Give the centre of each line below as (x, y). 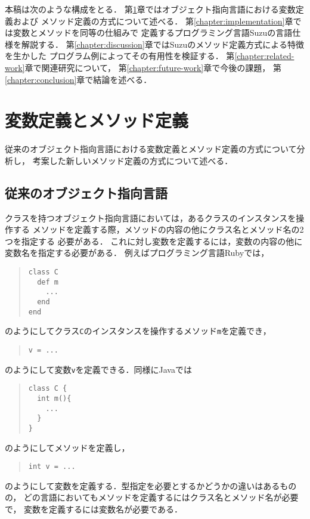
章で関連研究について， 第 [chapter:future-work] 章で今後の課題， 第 (153, 67)
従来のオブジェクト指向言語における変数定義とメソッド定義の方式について (151, 149)
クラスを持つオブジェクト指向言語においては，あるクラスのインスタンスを (151, 217)
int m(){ (54, 398)
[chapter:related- (264, 56)
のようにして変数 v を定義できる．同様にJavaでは (98, 369)
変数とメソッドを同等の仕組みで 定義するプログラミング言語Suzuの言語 (153, 33)
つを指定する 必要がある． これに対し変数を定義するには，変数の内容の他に (154, 241)
